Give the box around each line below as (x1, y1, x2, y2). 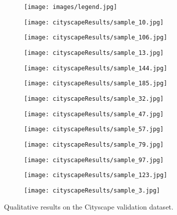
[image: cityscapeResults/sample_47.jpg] (24, 110, 164, 118)
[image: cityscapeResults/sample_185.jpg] (24, 80, 167, 87)
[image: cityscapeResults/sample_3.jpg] (24, 187, 160, 194)
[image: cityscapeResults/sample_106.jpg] (24, 34, 167, 41)
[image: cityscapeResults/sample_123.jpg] (24, 172, 167, 179)
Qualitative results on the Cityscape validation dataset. (4, 201, 173, 212)
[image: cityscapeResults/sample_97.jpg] (24, 156, 164, 164)
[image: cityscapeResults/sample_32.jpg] (24, 95, 164, 102)
